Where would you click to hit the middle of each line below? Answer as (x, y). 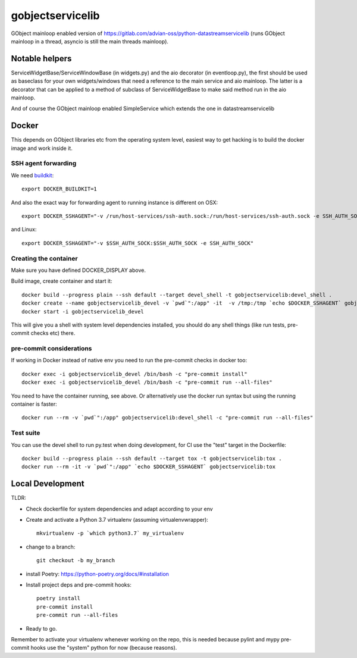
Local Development (48, 484)
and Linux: (24, 230)
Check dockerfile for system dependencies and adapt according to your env (120, 509)
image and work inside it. (42, 148)
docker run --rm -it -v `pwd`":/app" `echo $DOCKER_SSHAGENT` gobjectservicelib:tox (149, 467)
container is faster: (34, 404)
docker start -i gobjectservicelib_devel (83, 311)
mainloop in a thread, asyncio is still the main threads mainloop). (90, 41)
